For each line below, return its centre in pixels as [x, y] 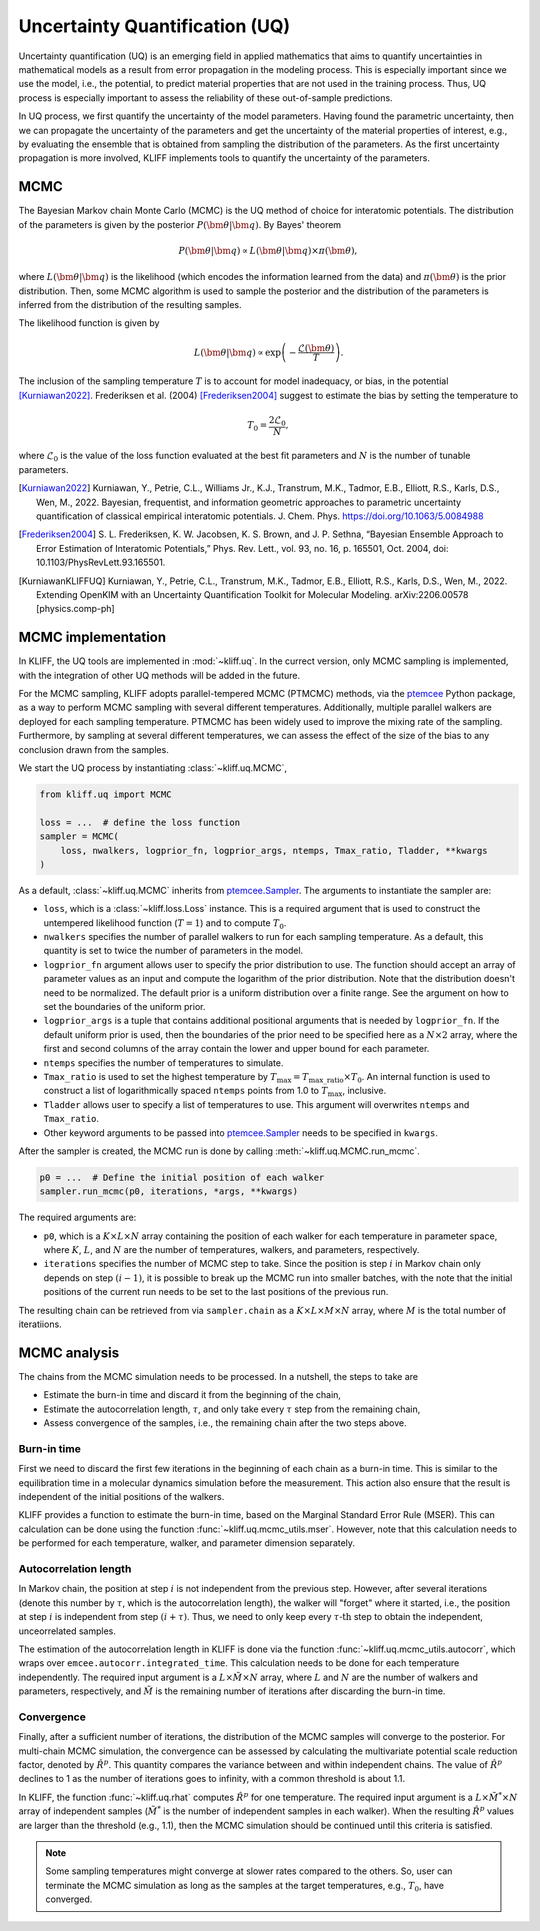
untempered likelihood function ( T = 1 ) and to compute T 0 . [165, 923]
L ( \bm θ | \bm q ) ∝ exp [237, 352]
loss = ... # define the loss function [139, 822]
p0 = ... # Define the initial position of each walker [182, 1177]
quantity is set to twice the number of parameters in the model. [173, 951]
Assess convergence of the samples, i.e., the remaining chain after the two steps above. [225, 1423]
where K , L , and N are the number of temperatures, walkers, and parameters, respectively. [231, 1250]
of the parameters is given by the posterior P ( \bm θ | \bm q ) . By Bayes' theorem [180, 224]
